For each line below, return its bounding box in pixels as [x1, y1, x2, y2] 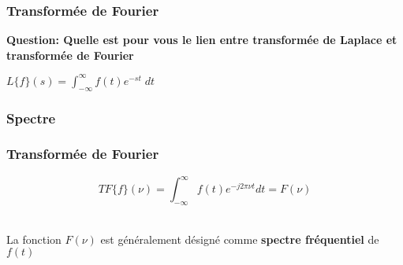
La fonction [6, 230, 62, 247]
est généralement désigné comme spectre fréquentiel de [100, 230, 379, 247]
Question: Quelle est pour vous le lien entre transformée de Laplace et [6, 31, 397, 48]
